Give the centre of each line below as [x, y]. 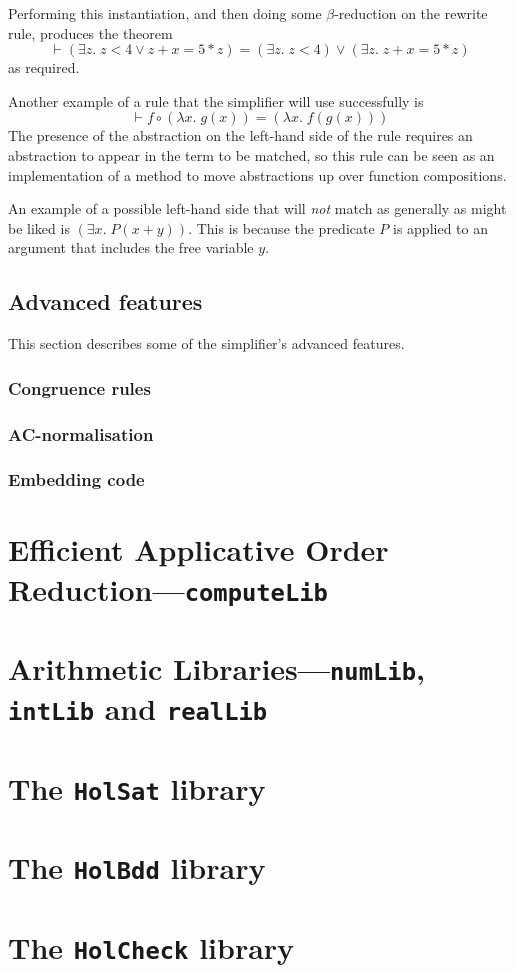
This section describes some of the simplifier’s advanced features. [206, 343]
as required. [44, 67]
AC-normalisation [81, 433]
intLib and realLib [138, 708]
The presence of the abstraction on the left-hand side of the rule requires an [240, 135]
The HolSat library [137, 787]
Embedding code [76, 479]
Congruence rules [79, 387]
